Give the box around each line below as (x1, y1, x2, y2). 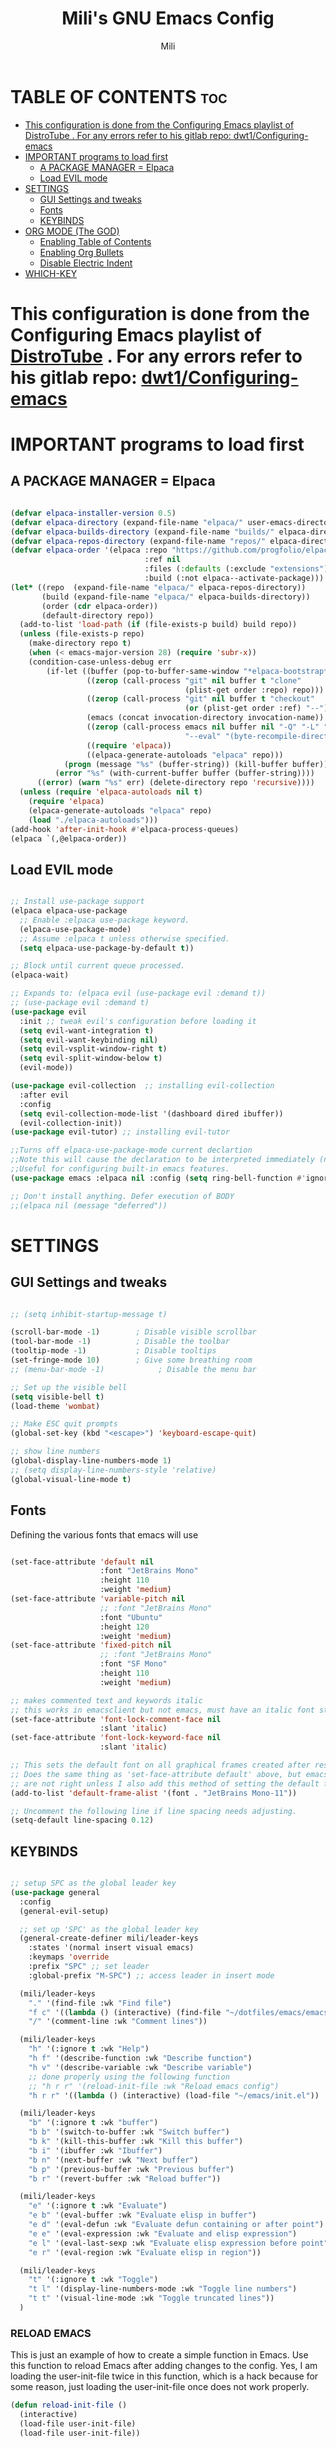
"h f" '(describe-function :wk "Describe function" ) (28, 2053, 253, 2064)
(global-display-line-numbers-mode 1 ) (10, 1456, 172, 1466)
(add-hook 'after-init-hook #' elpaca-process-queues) (10, 824, 240, 834)
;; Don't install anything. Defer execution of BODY (10, 1191, 235, 1201)
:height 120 (99, 1622, 150, 1632)
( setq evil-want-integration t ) (19, 1025, 155, 1036)
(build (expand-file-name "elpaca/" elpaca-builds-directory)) (41, 592, 311, 602)
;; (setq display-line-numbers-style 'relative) (10, 1465, 217, 1475)
